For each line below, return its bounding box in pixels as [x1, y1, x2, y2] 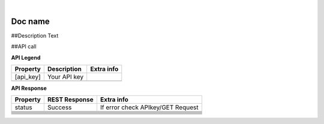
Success [47, 103, 72, 111]
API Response [11, 85, 47, 92]
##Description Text [11, 32, 59, 39]
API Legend [11, 54, 41, 61]
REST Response [47, 95, 94, 104]
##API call [11, 43, 37, 50]
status [14, 103, 32, 111]
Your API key [47, 73, 84, 81]
